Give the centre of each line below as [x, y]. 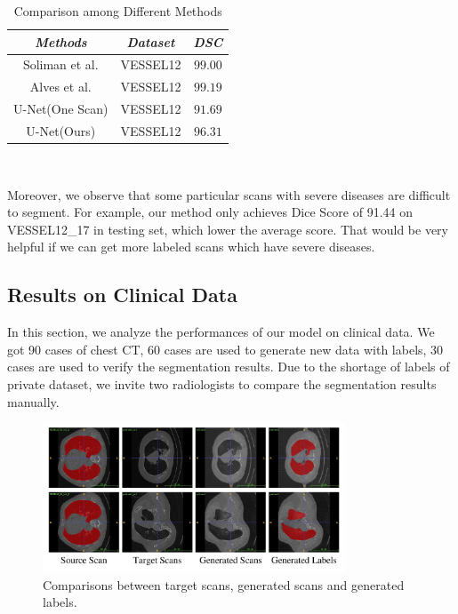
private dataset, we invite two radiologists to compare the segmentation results [222, 384]
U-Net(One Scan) [61, 109]
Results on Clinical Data [122, 295]
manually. [33, 401]
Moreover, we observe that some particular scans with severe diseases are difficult [229, 194]
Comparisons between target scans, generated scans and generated [224, 584]
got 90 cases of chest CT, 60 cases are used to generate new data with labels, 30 [225, 349]
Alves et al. [60, 87]
